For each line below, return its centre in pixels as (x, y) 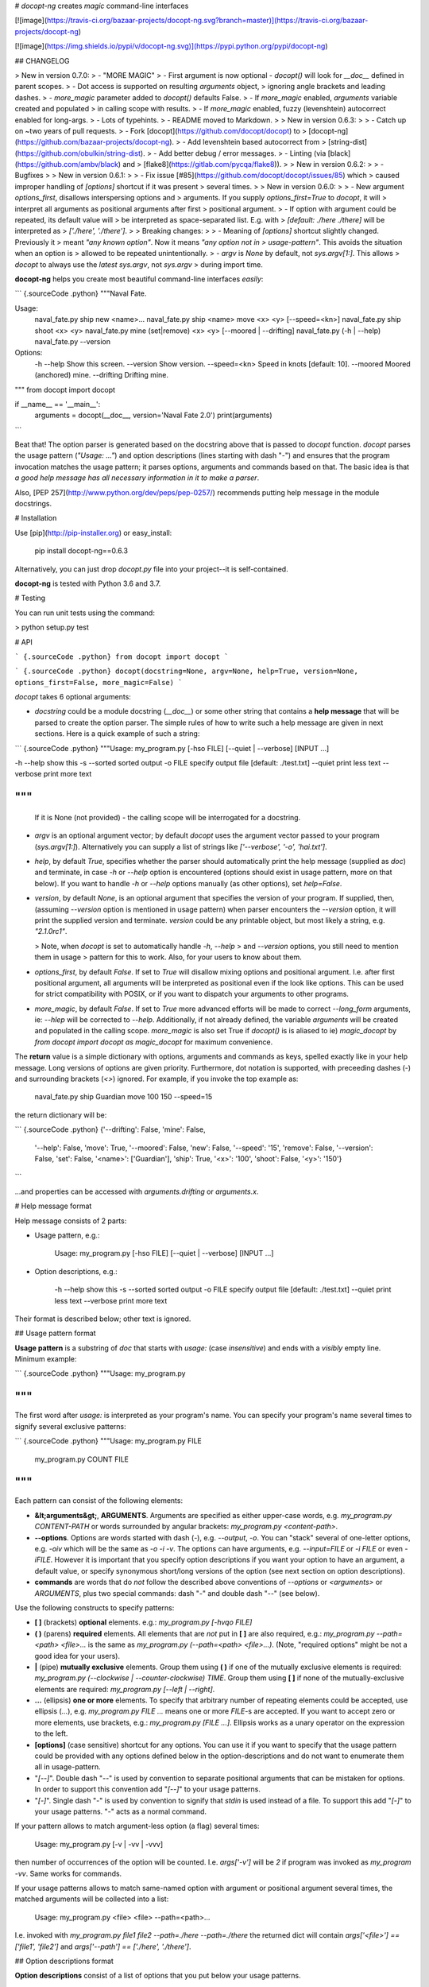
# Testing (30, 598)
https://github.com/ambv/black (68, 165)
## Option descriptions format (64, 1961)
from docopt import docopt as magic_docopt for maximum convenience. (154, 1042)
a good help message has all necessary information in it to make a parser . (137, 478)
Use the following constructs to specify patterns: (95, 1607)
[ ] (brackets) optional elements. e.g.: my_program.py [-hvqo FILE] (143, 1622)
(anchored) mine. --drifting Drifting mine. (101, 375)
